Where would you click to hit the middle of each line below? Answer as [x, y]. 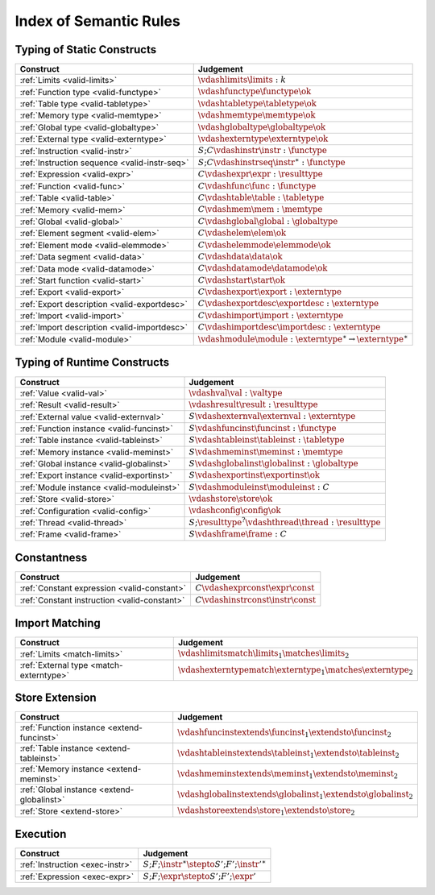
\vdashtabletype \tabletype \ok [257, 103]
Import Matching [58, 623]
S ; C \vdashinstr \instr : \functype [263, 151]
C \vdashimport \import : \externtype [271, 315]
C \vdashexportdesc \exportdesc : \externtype [288, 304]
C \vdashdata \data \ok [240, 256]
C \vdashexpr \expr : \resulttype [260, 174]
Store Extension [56, 698]
